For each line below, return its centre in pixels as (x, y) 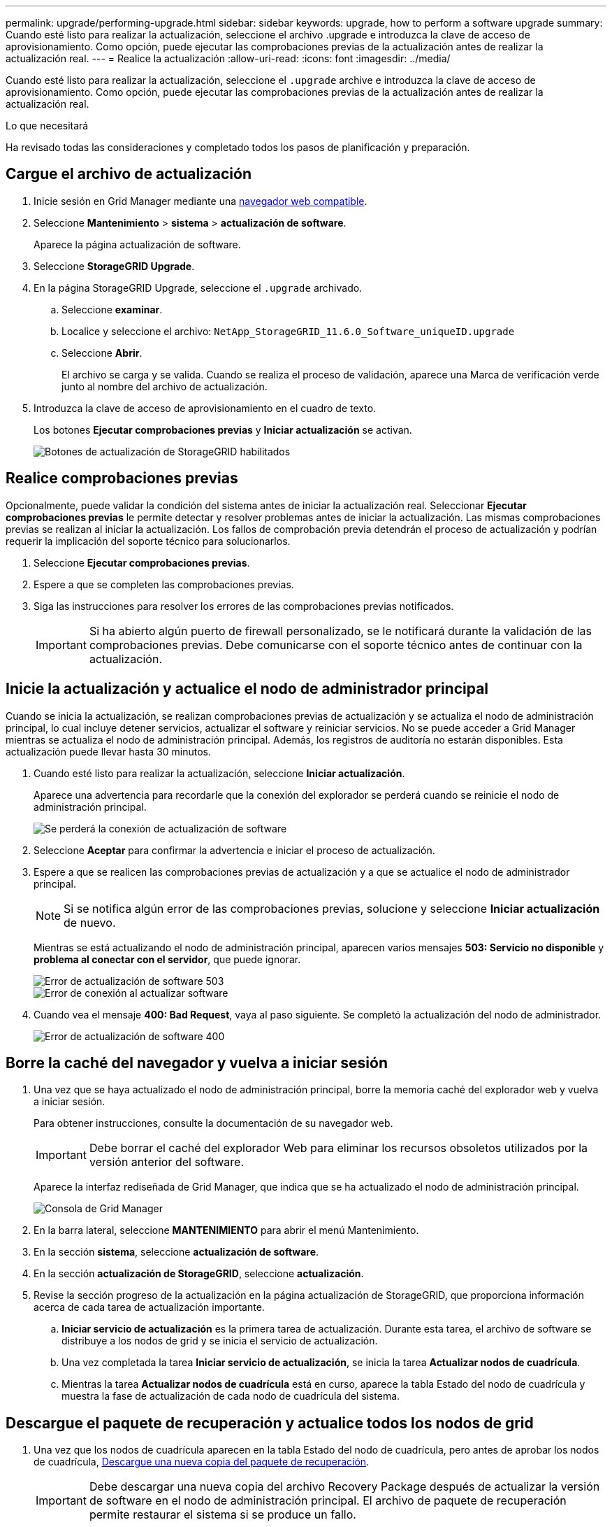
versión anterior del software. (167, 1162)
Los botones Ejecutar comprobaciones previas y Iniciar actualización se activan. (223, 429)
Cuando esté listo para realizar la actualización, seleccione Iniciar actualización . (219, 773)
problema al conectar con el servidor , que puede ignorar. (167, 959)
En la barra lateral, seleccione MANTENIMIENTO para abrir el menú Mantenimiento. (226, 1230)
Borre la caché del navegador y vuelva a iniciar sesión (197, 1063)
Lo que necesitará (47, 126)
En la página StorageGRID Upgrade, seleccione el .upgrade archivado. (198, 287)
